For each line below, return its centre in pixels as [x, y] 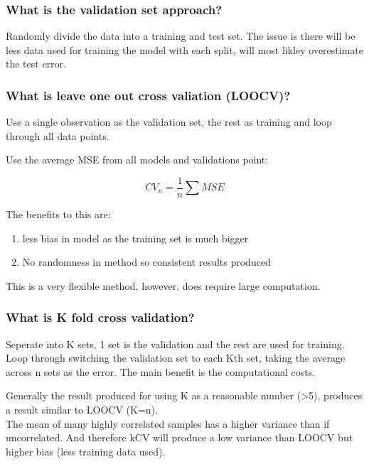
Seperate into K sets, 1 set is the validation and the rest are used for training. [175, 344]
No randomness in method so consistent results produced [146, 262]
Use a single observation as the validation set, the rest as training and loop [169, 122]
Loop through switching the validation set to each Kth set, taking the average [176, 358]
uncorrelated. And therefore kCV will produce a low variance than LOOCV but [180, 437]
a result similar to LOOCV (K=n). [82, 410]
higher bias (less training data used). [86, 451]
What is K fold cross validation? [100, 317]
